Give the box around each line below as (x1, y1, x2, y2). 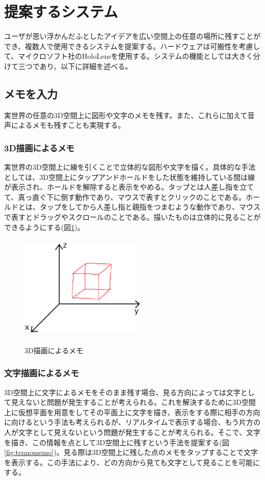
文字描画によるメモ (4, 367, 79, 379)
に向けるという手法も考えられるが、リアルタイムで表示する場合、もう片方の (4, 417, 260, 427)
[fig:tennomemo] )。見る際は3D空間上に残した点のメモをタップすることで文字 (4, 447, 258, 458)
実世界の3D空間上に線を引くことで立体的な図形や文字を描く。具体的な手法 (4, 162, 256, 172)
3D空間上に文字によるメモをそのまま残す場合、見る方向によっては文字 (4, 386, 241, 397)
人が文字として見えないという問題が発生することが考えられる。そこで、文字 (4, 427, 261, 438)
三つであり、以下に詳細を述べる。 (18, 60, 132, 71)
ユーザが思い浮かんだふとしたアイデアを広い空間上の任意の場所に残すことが (4, 31, 261, 41)
